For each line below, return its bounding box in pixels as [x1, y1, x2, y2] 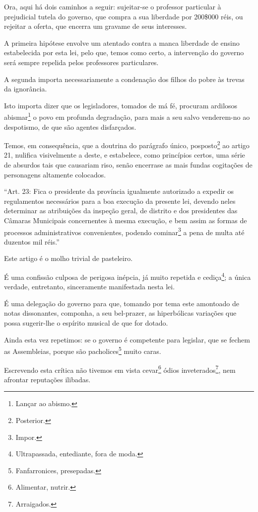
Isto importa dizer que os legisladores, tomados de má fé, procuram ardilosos [4, 100, 238, 110]
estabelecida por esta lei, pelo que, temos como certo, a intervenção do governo [4, 47, 244, 58]
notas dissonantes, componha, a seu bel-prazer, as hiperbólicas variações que [4, 308, 237, 318]
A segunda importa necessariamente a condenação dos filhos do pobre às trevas [4, 74, 245, 84]
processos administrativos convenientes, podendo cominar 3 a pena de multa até [4, 225, 245, 237]
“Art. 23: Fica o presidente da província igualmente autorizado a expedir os [4, 186, 234, 196]
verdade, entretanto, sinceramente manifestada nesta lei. [4, 281, 175, 292]
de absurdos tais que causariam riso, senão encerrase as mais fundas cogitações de [4, 160, 253, 170]
